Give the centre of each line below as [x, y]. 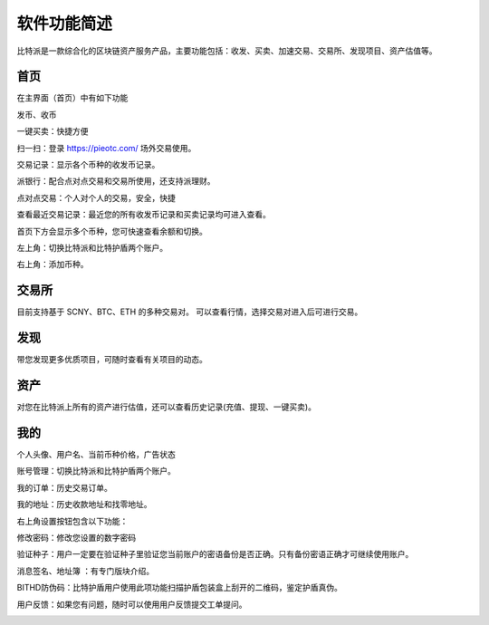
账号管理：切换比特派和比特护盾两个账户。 [96, 471]
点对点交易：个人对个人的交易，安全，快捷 [96, 197]
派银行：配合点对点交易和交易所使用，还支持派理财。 [116, 181]
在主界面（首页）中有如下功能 [72, 98]
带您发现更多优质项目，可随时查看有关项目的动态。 [112, 360]
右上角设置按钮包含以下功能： [72, 521]
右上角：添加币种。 [53, 264]
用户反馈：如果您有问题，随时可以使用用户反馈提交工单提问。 [132, 604]
